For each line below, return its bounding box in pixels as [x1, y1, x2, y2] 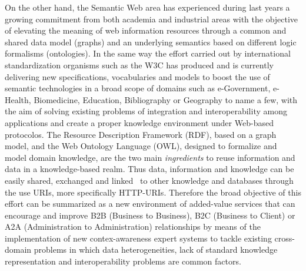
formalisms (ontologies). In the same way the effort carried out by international [5, 47, 291, 60]
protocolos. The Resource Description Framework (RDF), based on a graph [5, 128, 277, 140]
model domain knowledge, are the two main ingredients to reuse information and [5, 151, 295, 163]
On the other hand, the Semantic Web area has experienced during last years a [5, 1, 290, 13]
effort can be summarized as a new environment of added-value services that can [5, 197, 295, 210]
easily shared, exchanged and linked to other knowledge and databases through [5, 174, 294, 186]
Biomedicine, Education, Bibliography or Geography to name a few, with [34, 93, 298, 105]
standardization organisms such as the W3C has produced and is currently [5, 58, 274, 71]
